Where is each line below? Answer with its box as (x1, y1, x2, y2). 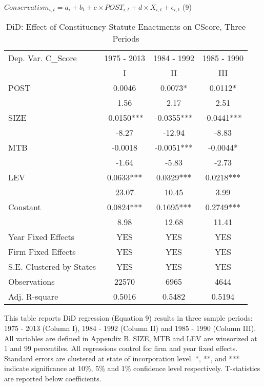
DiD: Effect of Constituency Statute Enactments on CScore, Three (6, 21, 246, 33)
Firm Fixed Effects (8, 246, 76, 258)
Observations (8, 275, 55, 288)
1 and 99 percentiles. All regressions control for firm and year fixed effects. (4, 343, 238, 354)
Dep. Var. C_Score (8, 52, 77, 64)
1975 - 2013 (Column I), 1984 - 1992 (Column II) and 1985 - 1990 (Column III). (4, 323, 256, 334)
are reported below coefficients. (4, 373, 101, 384)
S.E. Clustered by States (8, 261, 96, 273)
